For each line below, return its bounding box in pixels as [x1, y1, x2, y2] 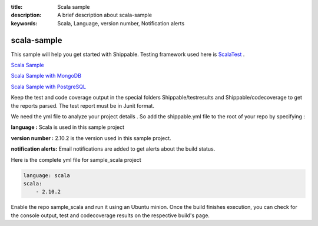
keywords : [11, 19, 38, 26]
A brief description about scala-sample [57, 12, 153, 19]
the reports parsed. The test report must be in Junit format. [11, 102, 154, 109]
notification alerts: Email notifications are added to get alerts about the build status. [11, 145, 216, 152]
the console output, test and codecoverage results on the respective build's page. [11, 212, 210, 219]
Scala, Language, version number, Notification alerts [57, 19, 185, 26]
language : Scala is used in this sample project [11, 124, 125, 131]
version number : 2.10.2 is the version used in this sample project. [11, 134, 171, 141]
